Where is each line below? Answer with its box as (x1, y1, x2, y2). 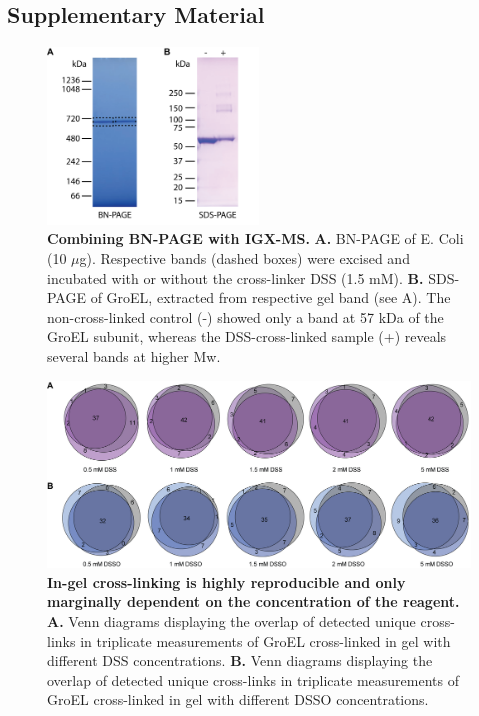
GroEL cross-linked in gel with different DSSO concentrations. (47, 689, 429, 710)
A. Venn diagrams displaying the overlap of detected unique (47, 610, 416, 631)
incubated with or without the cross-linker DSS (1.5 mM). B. (47, 267, 424, 288)
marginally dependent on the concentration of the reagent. (47, 591, 460, 612)
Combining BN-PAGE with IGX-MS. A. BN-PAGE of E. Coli (47, 228, 464, 249)
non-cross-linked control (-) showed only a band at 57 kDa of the (47, 306, 444, 327)
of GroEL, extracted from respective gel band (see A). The (90, 287, 451, 308)
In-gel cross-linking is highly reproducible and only (47, 571, 406, 592)
